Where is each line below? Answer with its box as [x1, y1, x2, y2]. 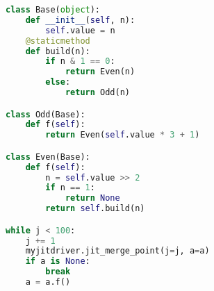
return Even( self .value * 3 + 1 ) [45, 130, 200, 140]
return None [65, 193, 120, 203]
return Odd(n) [65, 88, 130, 97]
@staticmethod [25, 35, 90, 46]
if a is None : [25, 256, 90, 267]
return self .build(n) [45, 203, 145, 214]
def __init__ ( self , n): [25, 15, 135, 25]
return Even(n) [65, 67, 135, 77]
